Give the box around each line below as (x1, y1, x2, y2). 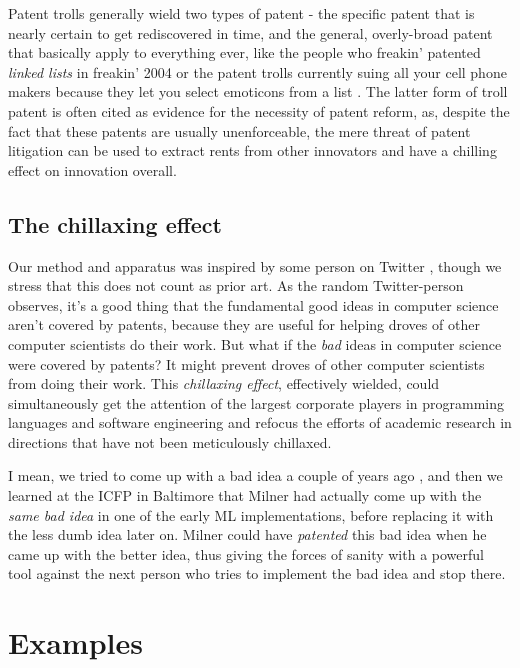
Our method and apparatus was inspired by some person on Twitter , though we (8, 255, 502, 276)
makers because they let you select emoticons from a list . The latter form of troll (8, 81, 508, 102)
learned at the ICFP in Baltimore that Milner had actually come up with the (8, 485, 482, 506)
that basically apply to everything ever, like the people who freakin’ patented (8, 42, 481, 63)
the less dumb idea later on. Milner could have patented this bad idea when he (8, 524, 487, 545)
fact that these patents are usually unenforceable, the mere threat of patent (8, 120, 471, 141)
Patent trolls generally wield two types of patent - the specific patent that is (8, 3, 475, 23)
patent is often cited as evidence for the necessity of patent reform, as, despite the (8, 100, 510, 121)
